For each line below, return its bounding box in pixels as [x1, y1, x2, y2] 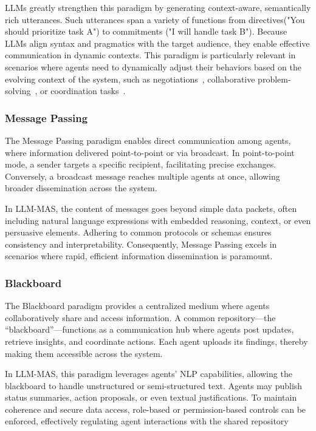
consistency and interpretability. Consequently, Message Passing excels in [5, 237, 277, 250]
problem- [258, 72, 291, 85]
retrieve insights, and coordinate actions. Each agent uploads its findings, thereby [5, 334, 308, 347]
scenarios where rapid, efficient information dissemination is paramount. [5, 249, 273, 262]
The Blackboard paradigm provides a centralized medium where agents [5, 299, 270, 312]
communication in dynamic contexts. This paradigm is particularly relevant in [5, 49, 296, 61]
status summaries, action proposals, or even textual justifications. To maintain [5, 391, 297, 404]
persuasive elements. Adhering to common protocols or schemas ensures [5, 226, 272, 239]
